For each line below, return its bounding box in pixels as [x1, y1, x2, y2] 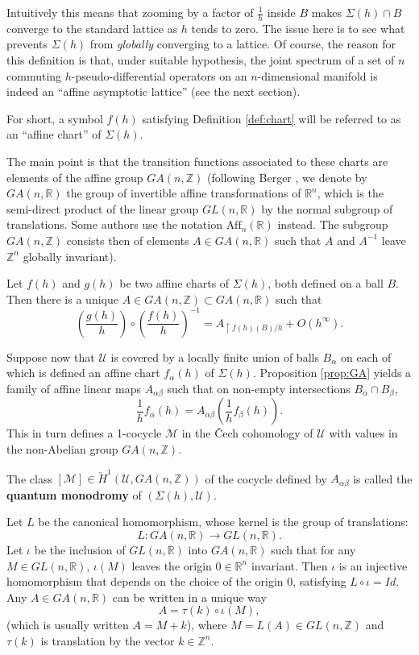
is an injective [338, 557, 408, 574]
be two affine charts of [119, 275, 230, 292]
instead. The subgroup [277, 216, 388, 233]
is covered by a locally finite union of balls [110, 348, 319, 365]
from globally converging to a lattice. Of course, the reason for [89, 35, 396, 52]
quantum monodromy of [6, 486, 142, 503]
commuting [6, 67, 62, 84]
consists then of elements [66, 231, 189, 248]
